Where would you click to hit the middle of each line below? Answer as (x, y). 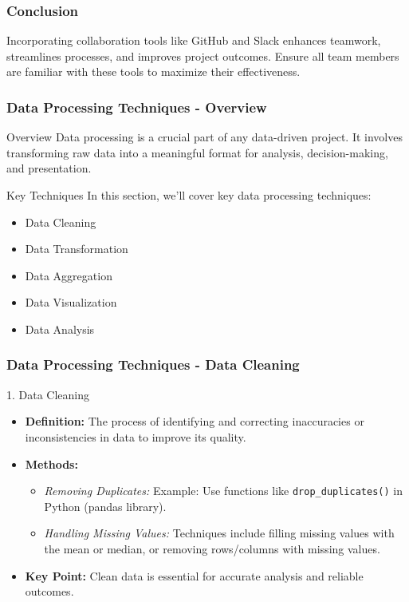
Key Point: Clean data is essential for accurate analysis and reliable (194, 575)
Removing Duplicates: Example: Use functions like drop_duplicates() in (223, 491)
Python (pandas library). (105, 506)
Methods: (51, 463)
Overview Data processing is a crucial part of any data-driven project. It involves (204, 137)
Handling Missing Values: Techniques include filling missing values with (219, 533)
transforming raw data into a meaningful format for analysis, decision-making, (197, 152)
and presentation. (49, 168)
